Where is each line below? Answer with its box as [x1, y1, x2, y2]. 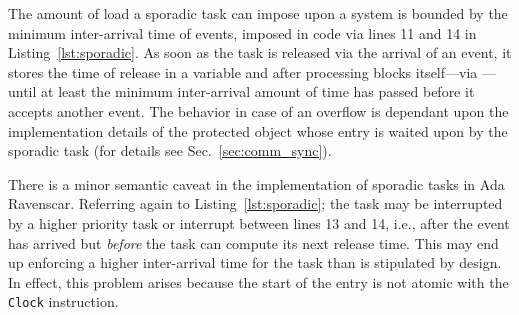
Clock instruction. [8, 291, 119, 312]
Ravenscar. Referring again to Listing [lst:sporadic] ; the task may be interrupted [8, 193, 503, 214]
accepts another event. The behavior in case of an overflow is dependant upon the [8, 100, 509, 121]
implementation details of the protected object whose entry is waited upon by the [8, 120, 508, 141]
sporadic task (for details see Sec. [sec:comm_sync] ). [8, 140, 332, 161]
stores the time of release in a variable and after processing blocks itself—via [8, 61, 478, 82]
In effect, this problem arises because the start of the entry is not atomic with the [8, 271, 509, 292]
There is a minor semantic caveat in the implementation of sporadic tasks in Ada [8, 173, 505, 194]
